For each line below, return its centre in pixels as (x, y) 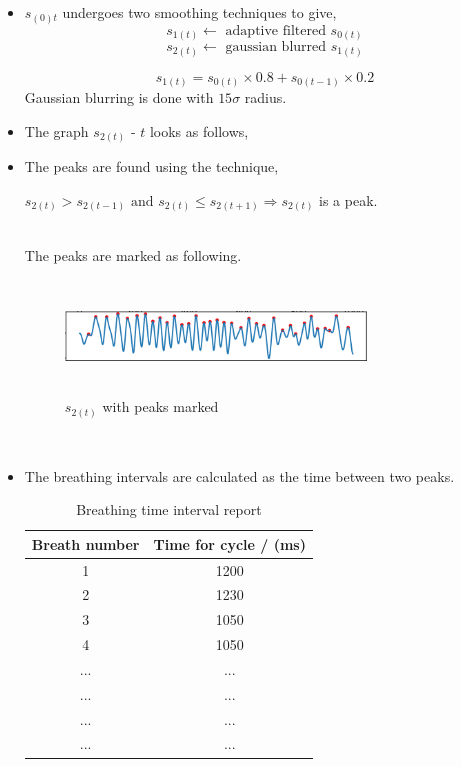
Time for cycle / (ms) (229, 543)
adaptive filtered (275, 30)
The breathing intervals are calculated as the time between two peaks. (239, 475)
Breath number (85, 543)
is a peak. (348, 199)
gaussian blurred (276, 47)
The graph (56, 130)
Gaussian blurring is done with (119, 97)
